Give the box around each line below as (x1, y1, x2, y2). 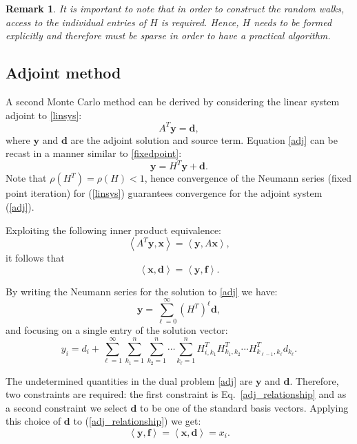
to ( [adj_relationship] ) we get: (73, 414, 201, 428)
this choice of (6, 414, 61, 428)
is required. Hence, (161, 14, 239, 29)
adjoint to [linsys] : (6, 107, 82, 122)
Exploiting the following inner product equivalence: (6, 222, 221, 237)
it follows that (6, 251, 65, 265)
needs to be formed (254, 14, 332, 29)
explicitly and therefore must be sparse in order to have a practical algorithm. (6, 28, 331, 43)
